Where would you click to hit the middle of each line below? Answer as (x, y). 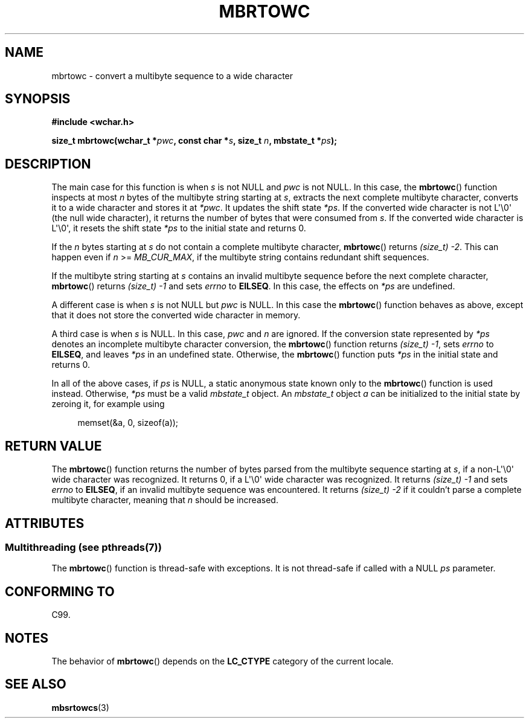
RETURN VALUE (53, 446)
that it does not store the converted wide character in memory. (176, 315)
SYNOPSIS (38, 99)
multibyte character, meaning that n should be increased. (165, 500)
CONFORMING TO (60, 591)
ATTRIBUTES (45, 523)
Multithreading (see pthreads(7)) (83, 547)
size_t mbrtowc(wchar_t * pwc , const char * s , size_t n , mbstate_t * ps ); (194, 141)
